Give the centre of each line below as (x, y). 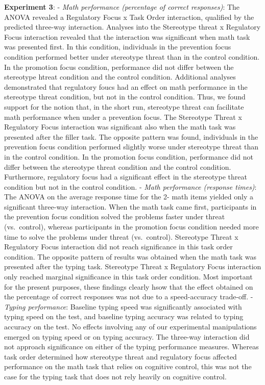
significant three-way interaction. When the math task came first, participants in (130, 206)
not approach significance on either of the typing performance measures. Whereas (131, 347)
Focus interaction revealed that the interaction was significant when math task (127, 36)
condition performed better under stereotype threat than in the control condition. (132, 56)
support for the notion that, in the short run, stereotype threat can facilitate (124, 106)
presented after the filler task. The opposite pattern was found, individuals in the (131, 136)
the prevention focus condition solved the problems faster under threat (115, 216)
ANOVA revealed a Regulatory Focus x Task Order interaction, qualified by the (129, 17)
